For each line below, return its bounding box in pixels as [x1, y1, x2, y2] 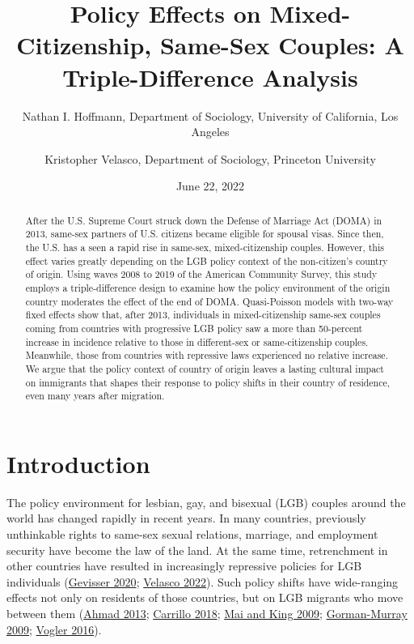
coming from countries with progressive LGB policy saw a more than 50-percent [25, 321, 363, 335]
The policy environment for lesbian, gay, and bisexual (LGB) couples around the [6, 493, 406, 510]
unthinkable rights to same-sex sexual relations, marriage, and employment [6, 525, 378, 542]
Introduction [6, 446, 150, 480]
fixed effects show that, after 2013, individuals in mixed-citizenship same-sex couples [25, 308, 381, 322]
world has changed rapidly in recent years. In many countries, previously [6, 510, 366, 527]
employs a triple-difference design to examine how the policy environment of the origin [25, 280, 391, 294]
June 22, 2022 [175, 177, 245, 194]
